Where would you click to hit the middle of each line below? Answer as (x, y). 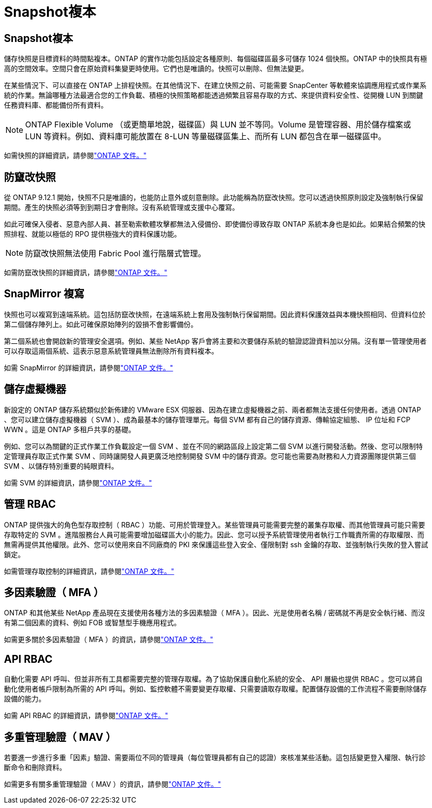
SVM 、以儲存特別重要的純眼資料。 (61, 466)
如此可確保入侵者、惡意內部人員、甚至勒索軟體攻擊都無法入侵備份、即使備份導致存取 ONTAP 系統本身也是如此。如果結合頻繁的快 (215, 224)
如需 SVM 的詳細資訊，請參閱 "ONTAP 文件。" (78, 483)
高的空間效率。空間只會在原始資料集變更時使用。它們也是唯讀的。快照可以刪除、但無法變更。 (156, 69)
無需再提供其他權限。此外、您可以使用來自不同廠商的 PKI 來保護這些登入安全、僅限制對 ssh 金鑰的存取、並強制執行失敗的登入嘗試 (216, 544)
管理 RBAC (30, 504)
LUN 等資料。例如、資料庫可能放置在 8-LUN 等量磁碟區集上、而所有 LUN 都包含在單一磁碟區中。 (206, 137)
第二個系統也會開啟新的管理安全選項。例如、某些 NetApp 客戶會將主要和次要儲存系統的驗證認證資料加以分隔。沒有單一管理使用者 (215, 341)
